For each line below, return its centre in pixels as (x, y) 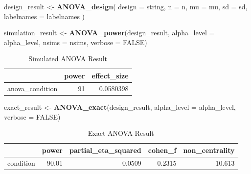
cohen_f (162, 150)
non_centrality (209, 150)
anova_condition (33, 88)
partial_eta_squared (105, 150)
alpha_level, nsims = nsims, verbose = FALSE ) (76, 42)
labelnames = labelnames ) (45, 16)
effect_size (110, 75)
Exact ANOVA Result (121, 133)
